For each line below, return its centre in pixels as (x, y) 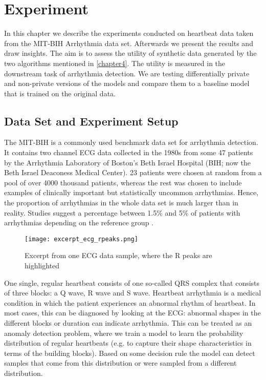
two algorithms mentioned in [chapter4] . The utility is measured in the (115, 63)
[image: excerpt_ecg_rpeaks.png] (81, 239)
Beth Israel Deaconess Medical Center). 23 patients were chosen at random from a (133, 172)
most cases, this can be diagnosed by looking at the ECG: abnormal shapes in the (132, 313)
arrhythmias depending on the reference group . (79, 223)
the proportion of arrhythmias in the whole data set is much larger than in (121, 203)
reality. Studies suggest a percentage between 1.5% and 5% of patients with (122, 212)
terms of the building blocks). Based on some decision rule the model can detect (130, 353)
